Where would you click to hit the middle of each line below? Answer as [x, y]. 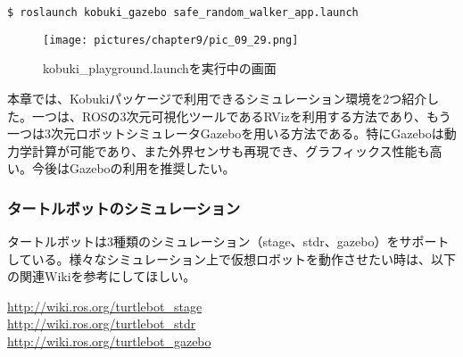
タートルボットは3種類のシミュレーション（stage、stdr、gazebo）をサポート [228, 241]
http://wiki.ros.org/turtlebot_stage [105, 306]
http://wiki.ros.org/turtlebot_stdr [102, 324]
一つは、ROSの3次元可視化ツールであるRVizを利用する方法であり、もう [241, 116]
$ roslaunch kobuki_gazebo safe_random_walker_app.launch [183, 12]
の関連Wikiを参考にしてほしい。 [102, 276]
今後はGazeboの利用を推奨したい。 [133, 168]
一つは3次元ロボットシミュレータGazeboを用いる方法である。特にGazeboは [226, 133]
